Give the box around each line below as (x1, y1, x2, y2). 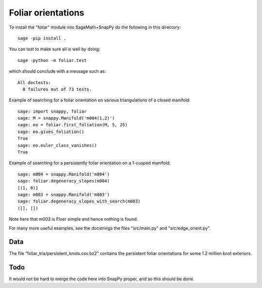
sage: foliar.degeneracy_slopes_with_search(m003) (17, 199, 141, 204)
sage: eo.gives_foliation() (17, 129, 84, 135)
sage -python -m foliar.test (17, 57, 87, 63)
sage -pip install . (17, 35, 66, 41)
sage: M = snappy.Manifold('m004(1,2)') (17, 116, 115, 121)
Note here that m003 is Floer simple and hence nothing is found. (9, 216, 138, 222)
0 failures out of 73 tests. (22, 86, 92, 92)
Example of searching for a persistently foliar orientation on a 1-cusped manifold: (9, 160, 171, 166)
